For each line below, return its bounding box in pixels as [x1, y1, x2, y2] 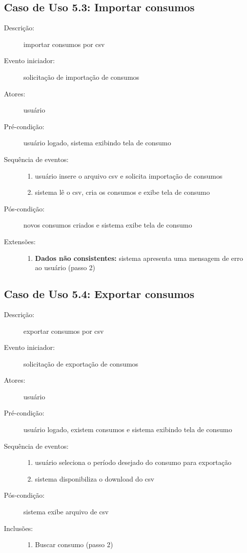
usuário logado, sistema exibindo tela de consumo [23, 138, 171, 148]
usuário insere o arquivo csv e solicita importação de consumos [35, 170, 223, 181]
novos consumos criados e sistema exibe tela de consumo [23, 220, 192, 230]
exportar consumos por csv [23, 325, 104, 336]
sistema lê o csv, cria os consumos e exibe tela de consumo [35, 187, 210, 197]
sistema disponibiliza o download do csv [35, 473, 154, 484]
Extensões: [4, 236, 36, 246]
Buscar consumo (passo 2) [35, 539, 113, 550]
